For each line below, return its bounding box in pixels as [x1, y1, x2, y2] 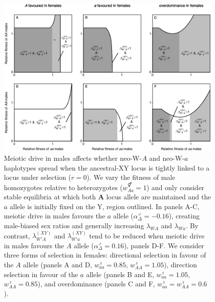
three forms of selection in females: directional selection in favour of [4, 250, 206, 260]
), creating [169, 211, 200, 221]
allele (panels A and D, [23, 259, 92, 270]
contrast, [4, 230, 30, 240]
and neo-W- [149, 153, 185, 163]
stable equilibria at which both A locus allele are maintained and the [4, 192, 211, 202]
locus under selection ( [4, 172, 71, 182]
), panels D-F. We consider [124, 240, 204, 250]
